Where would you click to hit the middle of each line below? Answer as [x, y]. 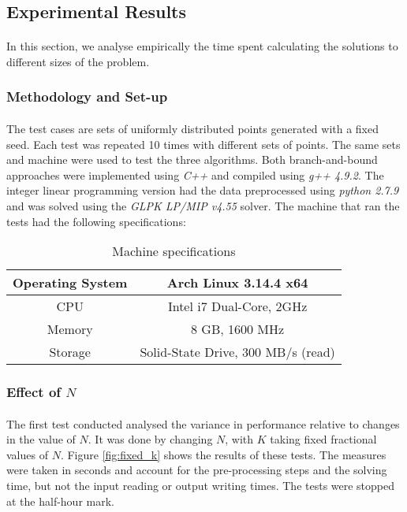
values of [27, 454]
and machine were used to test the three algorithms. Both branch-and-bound [192, 160]
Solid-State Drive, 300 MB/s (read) [237, 352]
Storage [70, 352]
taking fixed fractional [323, 439]
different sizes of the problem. [78, 61]
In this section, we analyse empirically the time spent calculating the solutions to [202, 46]
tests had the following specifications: [96, 221]
